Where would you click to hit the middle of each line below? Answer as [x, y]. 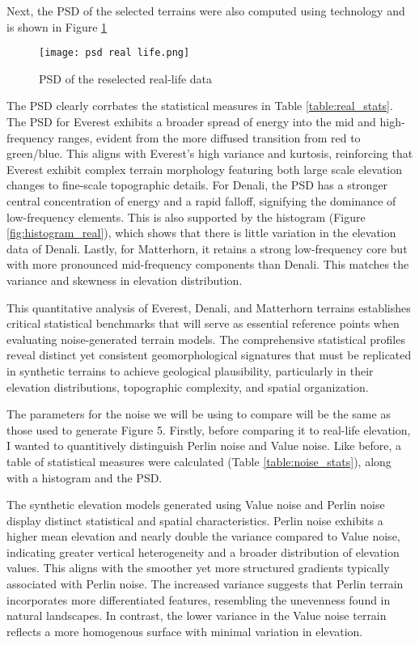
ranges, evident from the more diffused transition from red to [209, 137]
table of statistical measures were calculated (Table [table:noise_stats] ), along [199, 461]
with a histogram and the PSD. [85, 477]
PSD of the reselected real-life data [126, 78]
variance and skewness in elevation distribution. [125, 280]
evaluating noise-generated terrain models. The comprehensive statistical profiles [206, 339]
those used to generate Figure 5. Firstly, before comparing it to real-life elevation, [209, 429]
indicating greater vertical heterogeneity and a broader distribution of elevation [203, 552]
